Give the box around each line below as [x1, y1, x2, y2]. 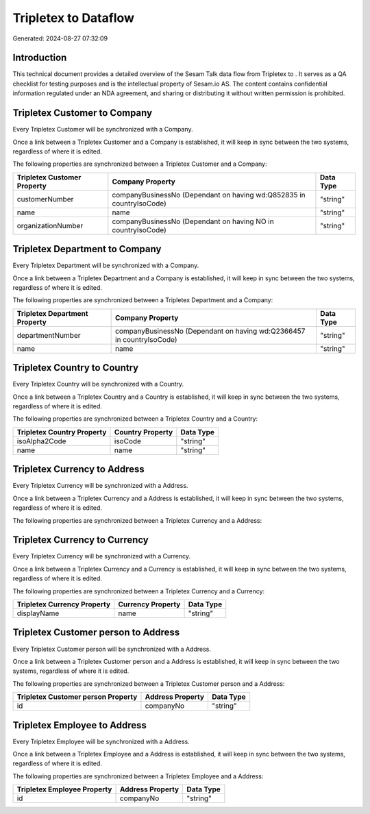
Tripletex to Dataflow [12, 10, 135, 25]
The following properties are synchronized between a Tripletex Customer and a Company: [12, 160, 267, 168]
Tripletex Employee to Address [12, 719, 147, 731]
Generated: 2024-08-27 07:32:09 [12, 34, 108, 42]
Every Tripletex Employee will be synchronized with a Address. [12, 737, 190, 745]
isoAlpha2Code [16, 436, 66, 445]
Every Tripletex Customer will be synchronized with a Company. [12, 125, 193, 134]
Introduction [12, 52, 67, 64]
